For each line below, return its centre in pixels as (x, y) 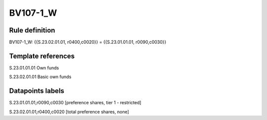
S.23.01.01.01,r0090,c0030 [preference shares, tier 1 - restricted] (75, 103)
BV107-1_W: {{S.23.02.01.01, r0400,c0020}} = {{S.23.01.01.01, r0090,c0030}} (88, 42)
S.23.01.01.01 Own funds (34, 68)
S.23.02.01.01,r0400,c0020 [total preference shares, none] (69, 112)
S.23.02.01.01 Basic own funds (40, 77)
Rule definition (32, 30)
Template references (42, 56)
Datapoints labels (37, 91)
